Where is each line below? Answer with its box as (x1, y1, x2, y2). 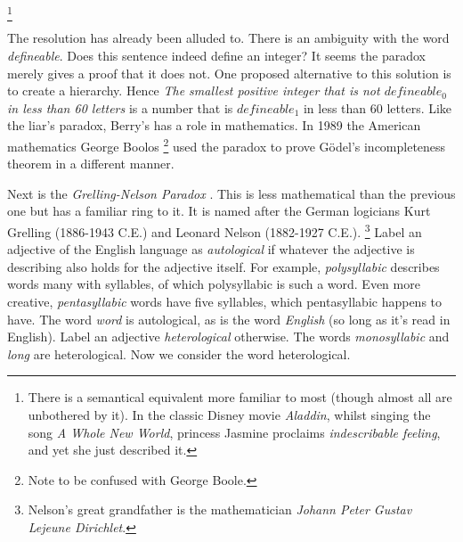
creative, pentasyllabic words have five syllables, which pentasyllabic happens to (7, 292, 443, 310)
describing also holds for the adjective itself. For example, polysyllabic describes (7, 257, 440, 275)
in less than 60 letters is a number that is (7, 98, 233, 117)
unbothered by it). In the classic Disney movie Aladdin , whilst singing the (28, 405, 431, 423)
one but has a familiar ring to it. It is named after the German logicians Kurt (7, 201, 431, 220)
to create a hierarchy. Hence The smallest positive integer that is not (7, 81, 380, 100)
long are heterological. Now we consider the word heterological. (7, 344, 351, 363)
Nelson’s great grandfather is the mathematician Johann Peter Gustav (28, 500, 412, 519)
